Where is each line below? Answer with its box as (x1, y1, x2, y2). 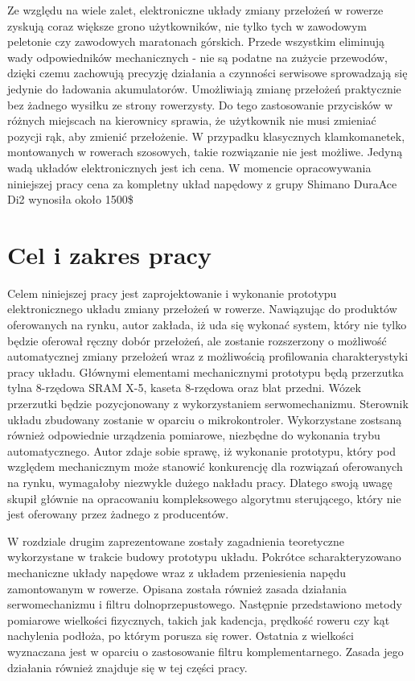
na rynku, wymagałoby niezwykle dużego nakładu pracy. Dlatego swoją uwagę (7, 473, 392, 490)
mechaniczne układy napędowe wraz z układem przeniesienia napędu (7, 563, 346, 580)
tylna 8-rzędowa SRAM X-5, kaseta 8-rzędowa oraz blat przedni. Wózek (7, 379, 361, 396)
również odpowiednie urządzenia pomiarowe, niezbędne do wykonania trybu (7, 427, 380, 444)
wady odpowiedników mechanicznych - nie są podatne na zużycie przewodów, (7, 48, 388, 65)
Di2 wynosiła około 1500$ (7, 191, 134, 208)
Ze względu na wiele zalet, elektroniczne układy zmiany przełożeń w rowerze (7, 2, 384, 18)
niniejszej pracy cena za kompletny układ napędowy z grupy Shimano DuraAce (7, 175, 397, 192)
